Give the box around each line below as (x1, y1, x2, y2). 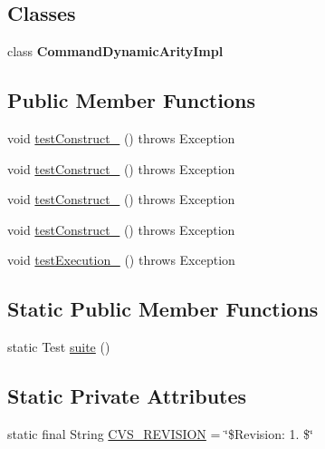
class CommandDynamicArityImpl (7, 42, 224, 61)
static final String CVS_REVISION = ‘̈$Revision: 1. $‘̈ (7, 424, 313, 443)
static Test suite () (7, 337, 110, 356)
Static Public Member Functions (7, 295, 319, 323)
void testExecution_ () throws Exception (7, 250, 235, 269)
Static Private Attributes (7, 382, 247, 410)
